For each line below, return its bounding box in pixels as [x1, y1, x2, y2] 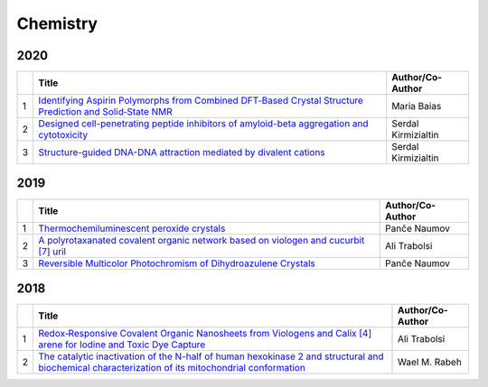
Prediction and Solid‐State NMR [38, 106, 174, 118]
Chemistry [16, 14, 99, 33]
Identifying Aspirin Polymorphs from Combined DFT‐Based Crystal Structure [38, 95, 363, 107]
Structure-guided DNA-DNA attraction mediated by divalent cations [38, 146, 325, 159]
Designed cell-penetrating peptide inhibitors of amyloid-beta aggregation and [38, 117, 370, 130]
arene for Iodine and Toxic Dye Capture [37, 338, 206, 351]
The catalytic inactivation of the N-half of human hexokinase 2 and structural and [37, 350, 384, 363]
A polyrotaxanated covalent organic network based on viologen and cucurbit [38, 234, 365, 246]
